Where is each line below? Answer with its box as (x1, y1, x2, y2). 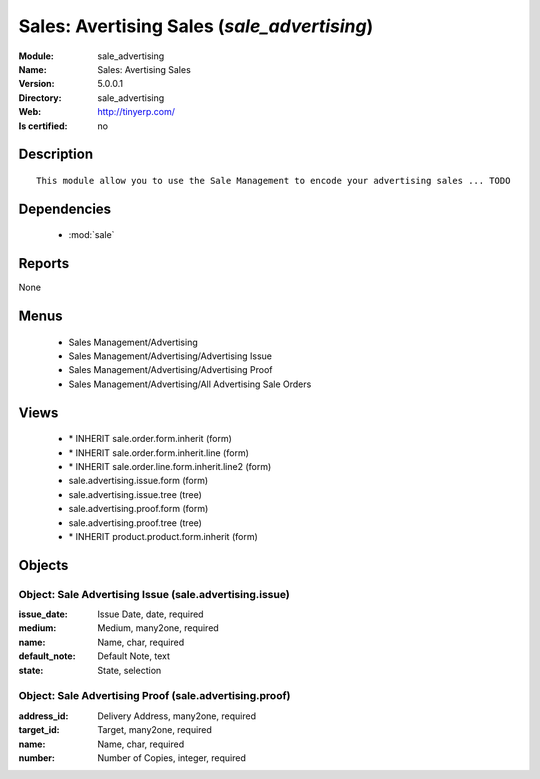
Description (18, 146, 94, 163)
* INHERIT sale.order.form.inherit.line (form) (68, 446, 250, 459)
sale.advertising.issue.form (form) (68, 475, 209, 487)
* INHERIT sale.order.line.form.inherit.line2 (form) (68, 460, 272, 472)
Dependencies (18, 200, 112, 217)
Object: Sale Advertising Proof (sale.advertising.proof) (18, 689, 291, 703)
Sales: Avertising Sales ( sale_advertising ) (18, 15, 374, 37)
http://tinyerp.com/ (97, 106, 175, 118)
